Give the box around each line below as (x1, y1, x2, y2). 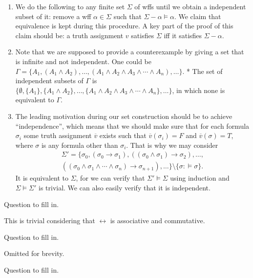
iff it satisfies (164, 30, 202, 40)
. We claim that (174, 11, 221, 21)
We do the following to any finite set (15, 1, 125, 11)
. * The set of (182, 66, 223, 76)
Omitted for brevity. (4, 248, 64, 258)
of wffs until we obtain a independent (134, 1, 246, 11)
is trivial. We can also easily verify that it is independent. (38, 182, 211, 192)
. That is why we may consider (126, 139, 218, 150)
